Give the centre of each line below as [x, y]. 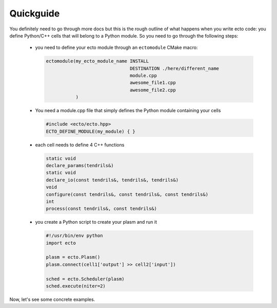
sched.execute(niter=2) [76, 286]
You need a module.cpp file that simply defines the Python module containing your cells [128, 111]
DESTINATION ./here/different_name [174, 68]
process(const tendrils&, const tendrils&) [102, 209]
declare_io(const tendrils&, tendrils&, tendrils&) [112, 180]
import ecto [61, 243]
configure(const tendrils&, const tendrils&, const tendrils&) [127, 194]
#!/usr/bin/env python [74, 236]
